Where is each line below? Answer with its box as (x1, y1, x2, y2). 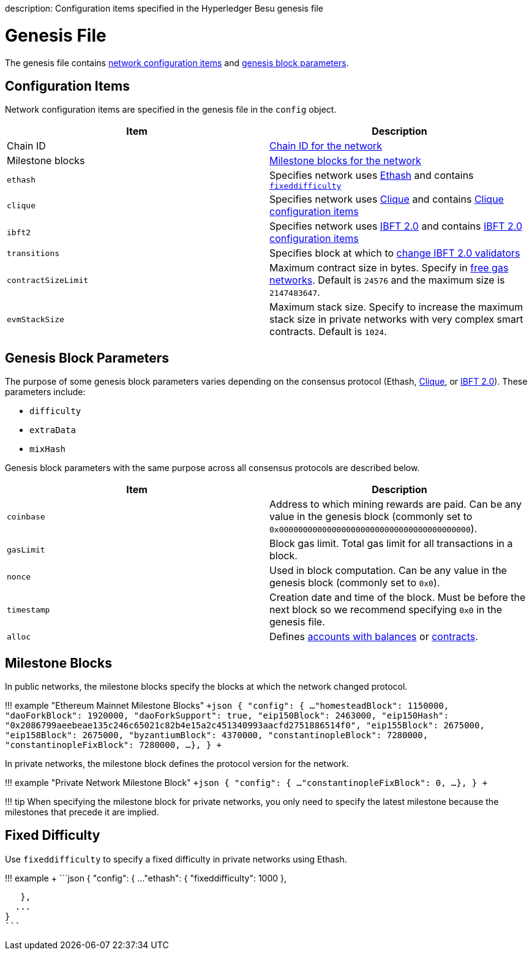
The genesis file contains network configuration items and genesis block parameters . (5, 57, 349, 68)
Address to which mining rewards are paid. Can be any (269, 498, 522, 511)
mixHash (29, 444, 66, 455)
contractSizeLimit (7, 275, 89, 285)
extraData (29, 425, 76, 436)
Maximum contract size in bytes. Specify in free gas (269, 262, 509, 274)
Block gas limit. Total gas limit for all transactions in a (269, 537, 513, 550)
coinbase (7, 511, 45, 521)
